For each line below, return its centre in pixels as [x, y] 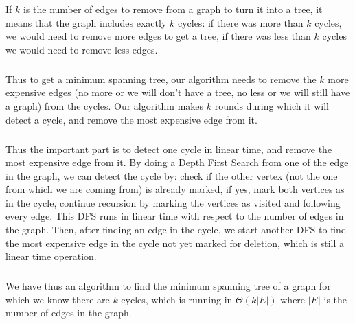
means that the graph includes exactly [86, 22]
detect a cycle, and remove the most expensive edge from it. [131, 119]
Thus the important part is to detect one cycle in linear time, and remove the [169, 149]
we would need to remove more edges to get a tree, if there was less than [158, 36]
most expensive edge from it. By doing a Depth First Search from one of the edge [177, 162]
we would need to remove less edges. [82, 49]
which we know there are [58, 299]
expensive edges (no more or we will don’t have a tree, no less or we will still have [178, 92]
